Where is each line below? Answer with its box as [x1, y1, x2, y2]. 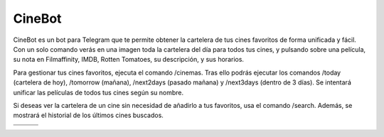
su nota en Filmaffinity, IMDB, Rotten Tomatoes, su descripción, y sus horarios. [13, 55, 245, 64]
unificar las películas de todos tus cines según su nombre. [13, 88, 184, 97]
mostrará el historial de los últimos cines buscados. [13, 111, 164, 120]
